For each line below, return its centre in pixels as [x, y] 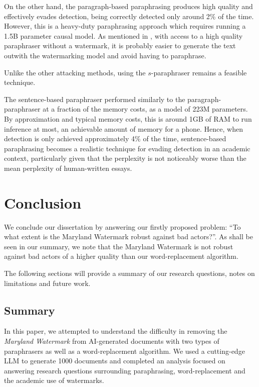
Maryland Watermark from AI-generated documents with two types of [112, 341]
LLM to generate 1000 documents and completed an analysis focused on [115, 361]
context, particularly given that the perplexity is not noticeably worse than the [125, 158]
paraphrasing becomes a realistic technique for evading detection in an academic [127, 148]
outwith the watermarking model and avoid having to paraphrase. [105, 55]
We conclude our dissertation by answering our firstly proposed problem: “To [122, 226]
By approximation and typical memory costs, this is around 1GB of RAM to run [128, 118]
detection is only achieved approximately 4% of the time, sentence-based [115, 138]
